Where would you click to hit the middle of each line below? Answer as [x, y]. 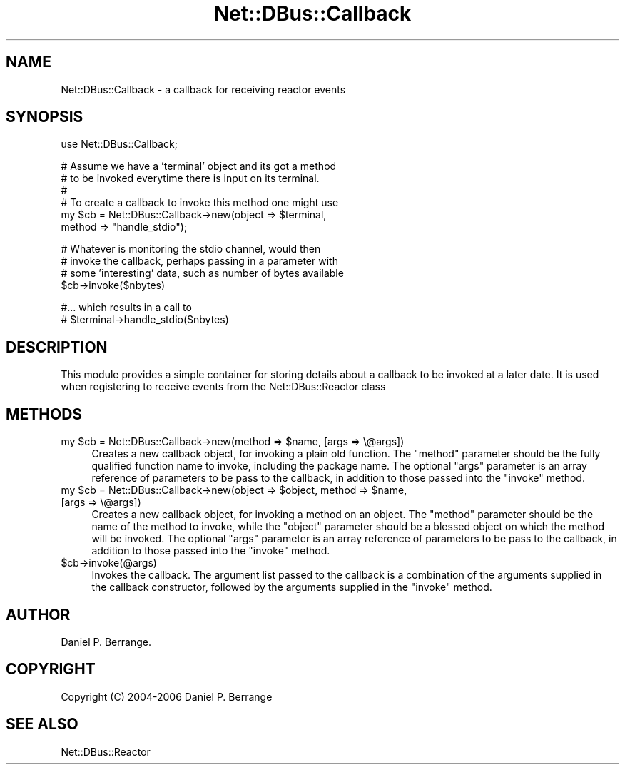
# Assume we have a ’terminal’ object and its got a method [199, 166]
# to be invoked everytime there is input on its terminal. [190, 178]
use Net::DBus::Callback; [119, 144]
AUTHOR [38, 614]
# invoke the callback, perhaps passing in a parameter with [199, 261]
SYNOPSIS [45, 117]
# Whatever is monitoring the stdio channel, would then [191, 249]
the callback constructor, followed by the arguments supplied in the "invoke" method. [292, 587]
